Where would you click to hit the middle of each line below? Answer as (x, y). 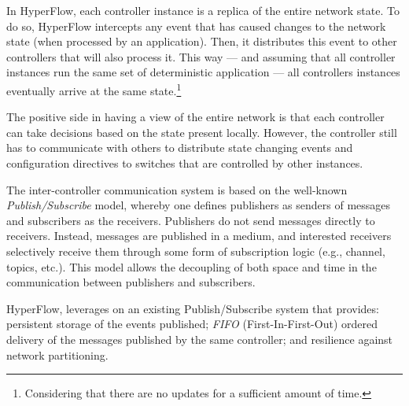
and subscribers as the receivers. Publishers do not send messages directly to (191, 220)
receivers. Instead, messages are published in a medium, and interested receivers (199, 236)
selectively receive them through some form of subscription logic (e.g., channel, (196, 251)
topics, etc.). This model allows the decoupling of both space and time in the (192, 266)
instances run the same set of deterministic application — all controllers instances (203, 72)
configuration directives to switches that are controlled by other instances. (185, 163)
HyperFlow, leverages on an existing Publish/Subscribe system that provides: (193, 308)
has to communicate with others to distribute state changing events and (180, 148)
